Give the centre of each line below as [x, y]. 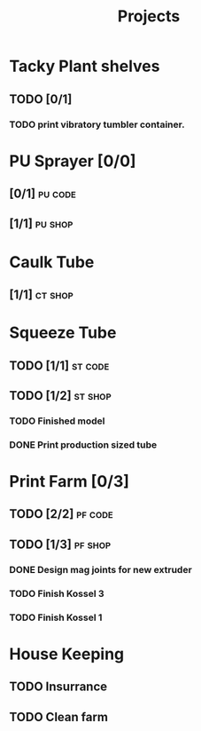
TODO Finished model [57, 421]
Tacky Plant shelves [85, 66]
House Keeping [67, 654]
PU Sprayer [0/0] [73, 161]
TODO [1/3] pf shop [60, 544]
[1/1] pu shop [41, 224]
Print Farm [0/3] [70, 482]
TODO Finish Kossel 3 [57, 593]
